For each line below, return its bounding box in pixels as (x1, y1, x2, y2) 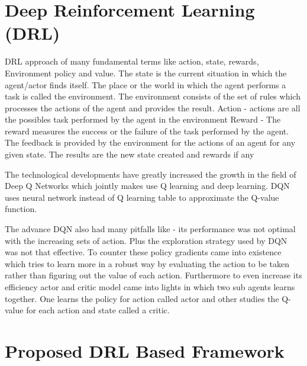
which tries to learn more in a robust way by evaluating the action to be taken (5, 257, 289, 269)
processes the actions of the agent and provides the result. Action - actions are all (5, 101, 300, 114)
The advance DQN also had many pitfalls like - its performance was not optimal (5, 223, 296, 235)
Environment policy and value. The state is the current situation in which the (5, 66, 287, 79)
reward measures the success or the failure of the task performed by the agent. (5, 124, 289, 137)
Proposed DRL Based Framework (5, 338, 285, 362)
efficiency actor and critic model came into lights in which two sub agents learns (5, 281, 295, 293)
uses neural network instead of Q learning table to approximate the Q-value (5, 191, 279, 203)
